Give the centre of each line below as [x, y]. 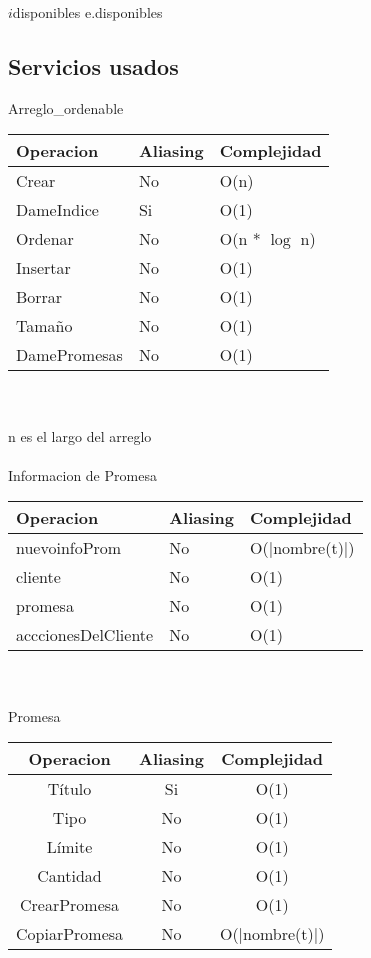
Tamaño [44, 326]
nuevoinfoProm [69, 548]
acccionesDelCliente [85, 635]
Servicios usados [93, 65]
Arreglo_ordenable [66, 107]
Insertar [43, 268]
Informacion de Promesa [82, 474]
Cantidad [69, 876]
